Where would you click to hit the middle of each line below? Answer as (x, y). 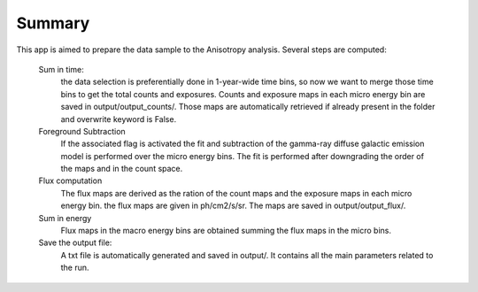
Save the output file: (75, 242)
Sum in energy (65, 218)
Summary (53, 23)
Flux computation (70, 181)
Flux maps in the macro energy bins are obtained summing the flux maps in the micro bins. (226, 231)
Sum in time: (61, 69)
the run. (75, 268)
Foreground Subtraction (82, 131)
